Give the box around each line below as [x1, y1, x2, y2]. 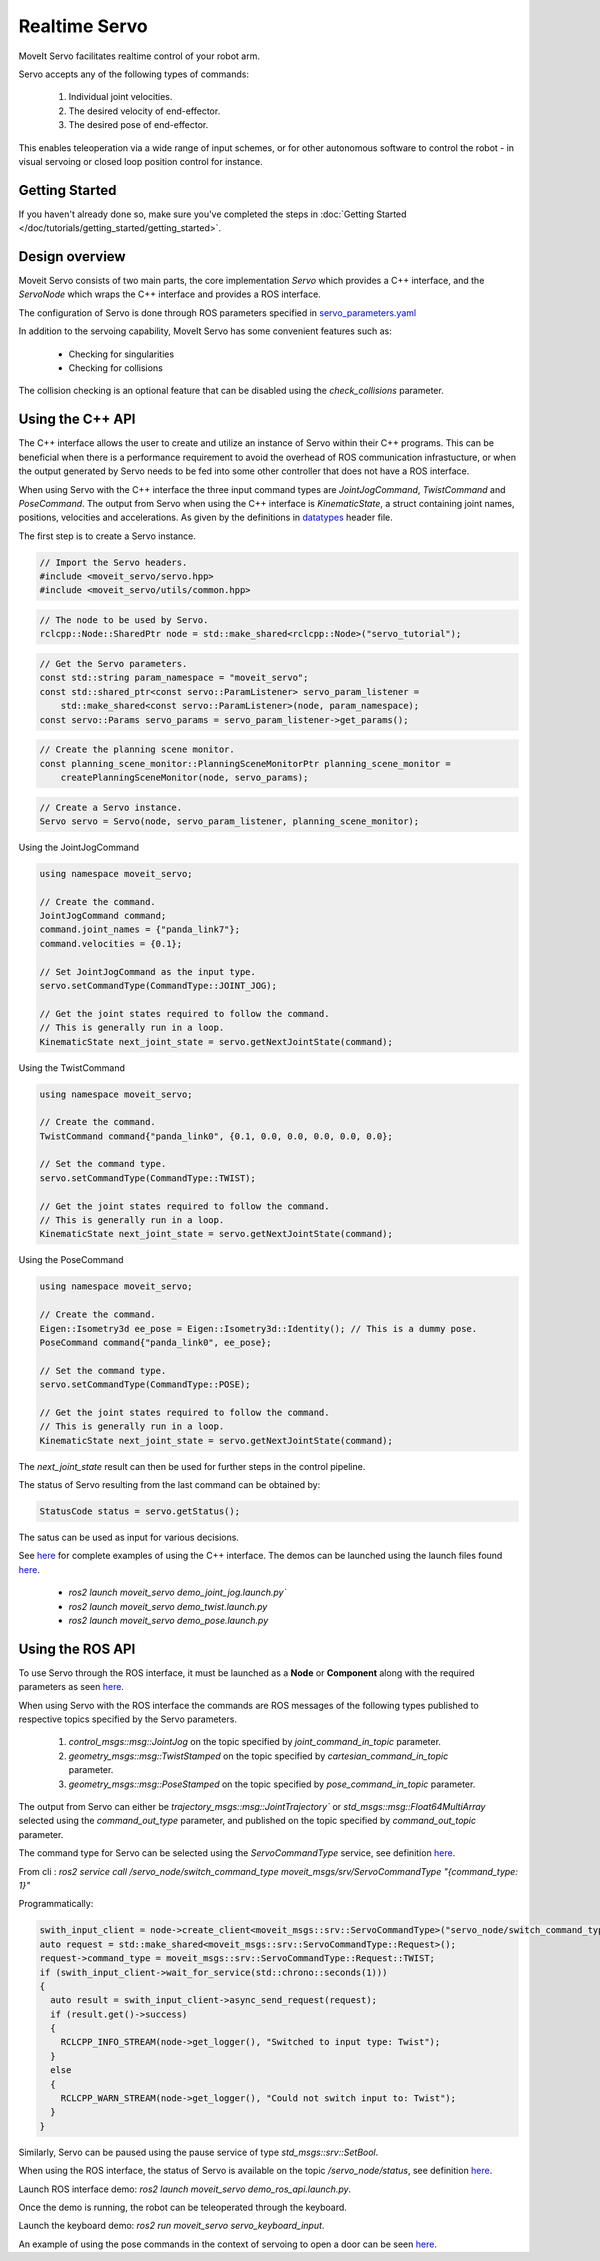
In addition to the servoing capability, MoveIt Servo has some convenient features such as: [18, 325, 392, 337]
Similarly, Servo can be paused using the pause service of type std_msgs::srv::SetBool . [18, 2146, 379, 2158]
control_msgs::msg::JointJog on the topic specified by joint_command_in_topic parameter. [68, 1736, 442, 1748]
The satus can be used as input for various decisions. [18, 1531, 240, 1544]
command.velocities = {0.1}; [39, 938, 183, 949]
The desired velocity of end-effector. [68, 105, 221, 117]
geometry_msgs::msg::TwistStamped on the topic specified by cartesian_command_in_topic [68, 1750, 449, 1762]
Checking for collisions [68, 362, 164, 374]
